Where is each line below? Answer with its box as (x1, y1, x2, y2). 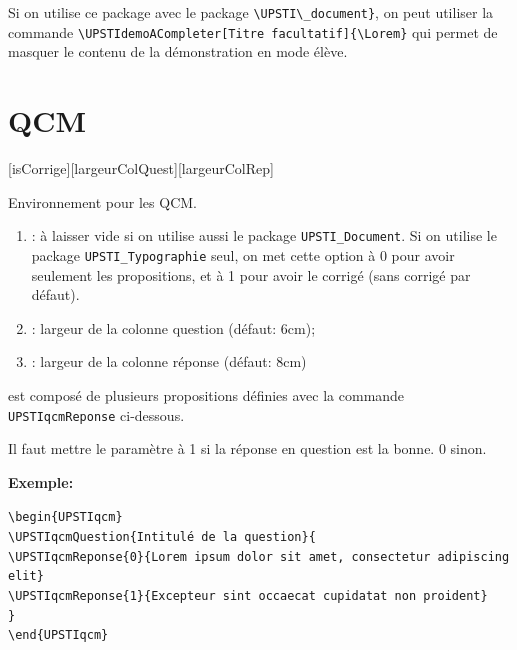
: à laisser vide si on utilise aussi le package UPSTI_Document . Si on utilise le (31, 225, 497, 246)
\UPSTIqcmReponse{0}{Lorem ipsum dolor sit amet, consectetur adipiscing (8, 549, 510, 564)
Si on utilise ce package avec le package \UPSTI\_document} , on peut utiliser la (8, 2, 494, 22)
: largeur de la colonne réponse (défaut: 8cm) (31, 351, 307, 372)
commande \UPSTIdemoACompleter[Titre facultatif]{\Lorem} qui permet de (8, 21, 498, 42)
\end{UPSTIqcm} (8, 628, 109, 643)
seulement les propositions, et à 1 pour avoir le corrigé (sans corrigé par (31, 264, 471, 285)
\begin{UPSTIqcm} (8, 510, 123, 525)
